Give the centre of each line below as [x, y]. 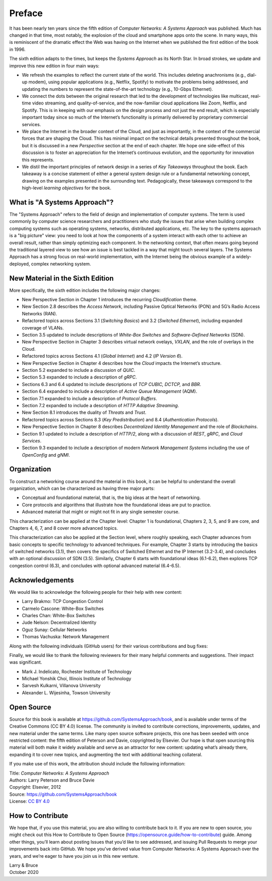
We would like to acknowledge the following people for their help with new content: [96, 592]
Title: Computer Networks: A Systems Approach [59, 773]
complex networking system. [61, 264]
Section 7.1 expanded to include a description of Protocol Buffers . [89, 398]
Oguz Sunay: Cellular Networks [54, 629]
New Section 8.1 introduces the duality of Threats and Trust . [84, 412]
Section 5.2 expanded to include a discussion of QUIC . [79, 370]
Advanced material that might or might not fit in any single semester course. [101, 512]
